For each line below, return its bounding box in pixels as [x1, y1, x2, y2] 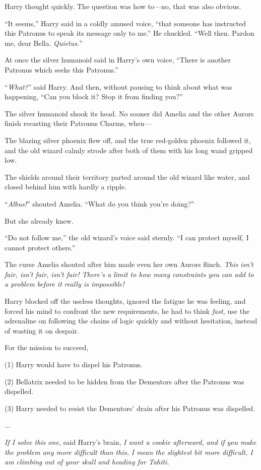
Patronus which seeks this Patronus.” [5, 64, 118, 75]
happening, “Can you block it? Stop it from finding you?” [5, 91, 183, 102]
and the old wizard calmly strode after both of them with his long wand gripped [5, 145, 253, 155]
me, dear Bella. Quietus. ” [5, 37, 83, 48]
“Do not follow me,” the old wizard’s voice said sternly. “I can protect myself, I [5, 232, 249, 243]
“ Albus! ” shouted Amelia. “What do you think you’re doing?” [5, 198, 194, 209]
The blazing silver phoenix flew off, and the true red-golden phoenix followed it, [5, 135, 251, 145]
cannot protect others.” [5, 242, 76, 252]
